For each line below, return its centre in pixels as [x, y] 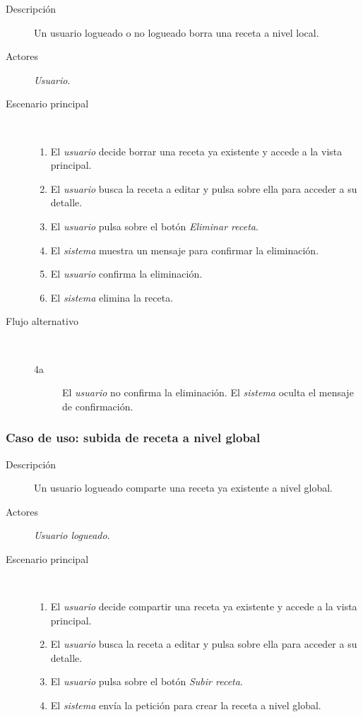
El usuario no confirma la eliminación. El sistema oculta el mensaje [208, 392]
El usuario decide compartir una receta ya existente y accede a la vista [204, 606]
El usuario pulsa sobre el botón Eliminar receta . [154, 226]
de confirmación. [98, 406]
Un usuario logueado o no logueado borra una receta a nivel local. [177, 32]
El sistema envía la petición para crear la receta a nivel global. [186, 705]
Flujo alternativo [42, 321]
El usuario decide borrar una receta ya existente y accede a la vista [196, 151]
